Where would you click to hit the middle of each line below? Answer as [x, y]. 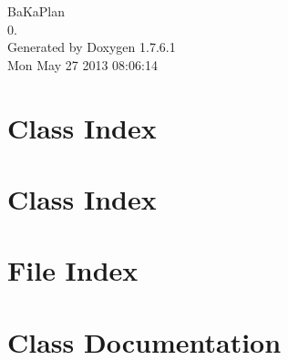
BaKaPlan [36, 11]
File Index [73, 270]
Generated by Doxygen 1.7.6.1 [92, 47]
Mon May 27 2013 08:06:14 [82, 64]
